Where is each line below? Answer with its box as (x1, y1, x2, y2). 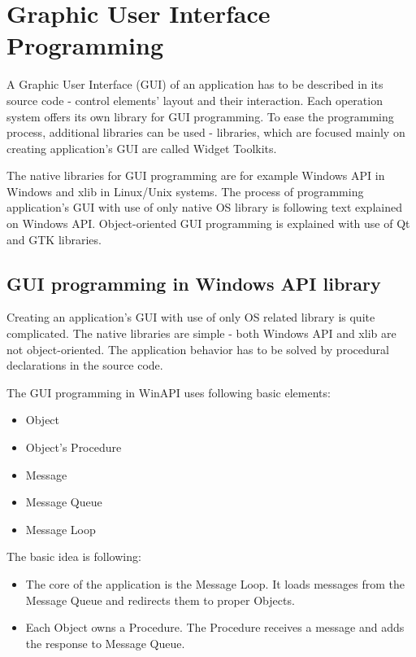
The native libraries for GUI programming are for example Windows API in (6, 167, 385, 184)
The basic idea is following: (6, 548, 141, 565)
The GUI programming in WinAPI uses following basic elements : (6, 383, 331, 401)
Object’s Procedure (25, 439, 122, 456)
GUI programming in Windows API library (6, 270, 381, 296)
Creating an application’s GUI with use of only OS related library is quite (6, 309, 375, 326)
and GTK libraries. (6, 230, 102, 247)
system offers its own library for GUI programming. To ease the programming (6, 107, 394, 125)
